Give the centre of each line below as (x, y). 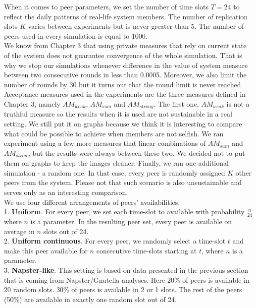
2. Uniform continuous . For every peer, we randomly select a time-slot (115, 241)
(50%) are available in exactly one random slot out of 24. (90, 299)
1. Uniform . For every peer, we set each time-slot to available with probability (124, 212)
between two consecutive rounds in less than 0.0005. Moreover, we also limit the (125, 75)
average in (19, 231)
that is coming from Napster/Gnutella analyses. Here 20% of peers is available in (127, 279)
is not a (238, 103)
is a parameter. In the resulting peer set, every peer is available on (131, 221)
